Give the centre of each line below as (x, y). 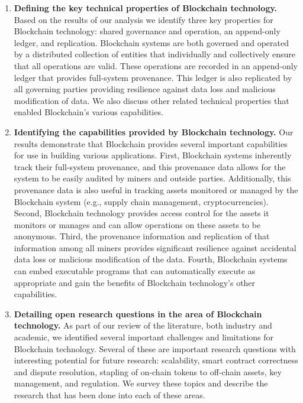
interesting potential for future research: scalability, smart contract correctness (156, 360)
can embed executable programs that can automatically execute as (135, 271)
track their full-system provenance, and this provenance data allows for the (150, 166)
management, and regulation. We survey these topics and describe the (141, 383)
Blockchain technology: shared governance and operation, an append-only (147, 31)
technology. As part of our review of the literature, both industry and (143, 325)
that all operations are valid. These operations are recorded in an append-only (156, 65)
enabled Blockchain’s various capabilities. (88, 112)
